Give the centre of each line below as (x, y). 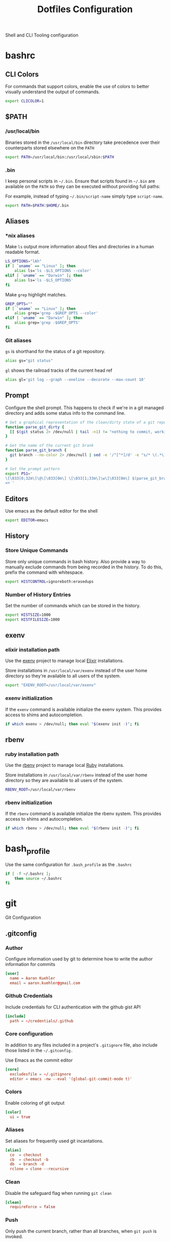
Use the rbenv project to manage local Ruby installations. (65, 765)
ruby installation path (32, 754)
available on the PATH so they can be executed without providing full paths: (83, 186)
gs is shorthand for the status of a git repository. (55, 352)
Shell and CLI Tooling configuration (42, 35)
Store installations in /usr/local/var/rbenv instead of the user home (76, 775)
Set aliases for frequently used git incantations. (54, 1141)
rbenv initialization (29, 802)
